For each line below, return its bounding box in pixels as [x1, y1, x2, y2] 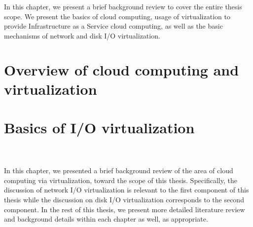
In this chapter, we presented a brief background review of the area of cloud [4, 165, 233, 176]
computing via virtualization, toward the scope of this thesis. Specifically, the [4, 175, 237, 185]
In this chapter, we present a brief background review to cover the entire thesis [4, 1, 242, 11]
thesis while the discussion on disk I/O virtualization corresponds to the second [4, 194, 244, 205]
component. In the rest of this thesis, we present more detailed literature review [4, 204, 245, 214]
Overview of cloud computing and [4, 59, 239, 79]
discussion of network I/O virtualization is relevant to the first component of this [4, 185, 249, 195]
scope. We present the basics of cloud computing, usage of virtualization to [4, 11, 230, 21]
